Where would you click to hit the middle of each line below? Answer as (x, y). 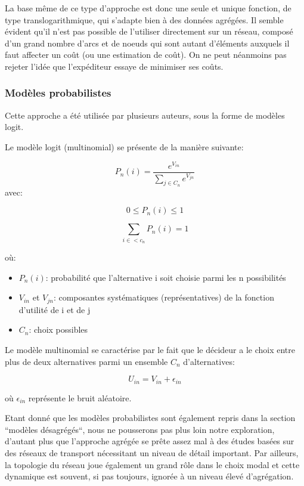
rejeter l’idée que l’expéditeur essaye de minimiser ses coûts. (114, 66)
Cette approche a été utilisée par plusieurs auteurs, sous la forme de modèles (145, 115)
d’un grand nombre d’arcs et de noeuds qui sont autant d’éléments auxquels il (147, 43)
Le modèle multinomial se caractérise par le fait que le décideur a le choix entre (150, 350)
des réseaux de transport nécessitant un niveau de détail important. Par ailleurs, (152, 453)
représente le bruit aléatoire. (80, 397)
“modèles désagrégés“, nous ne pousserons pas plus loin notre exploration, (140, 429)
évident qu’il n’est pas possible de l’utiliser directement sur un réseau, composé (149, 31)
